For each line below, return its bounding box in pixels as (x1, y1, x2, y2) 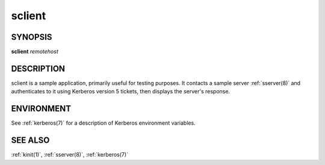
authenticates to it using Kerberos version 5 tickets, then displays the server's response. (11, 88, 231, 95)
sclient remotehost (11, 48, 58, 55)
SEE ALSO (11, 135, 50, 146)
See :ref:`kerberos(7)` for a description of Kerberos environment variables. (11, 119, 196, 126)
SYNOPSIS (11, 32, 52, 42)
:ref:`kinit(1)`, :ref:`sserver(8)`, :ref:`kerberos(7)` (11, 151, 129, 158)
